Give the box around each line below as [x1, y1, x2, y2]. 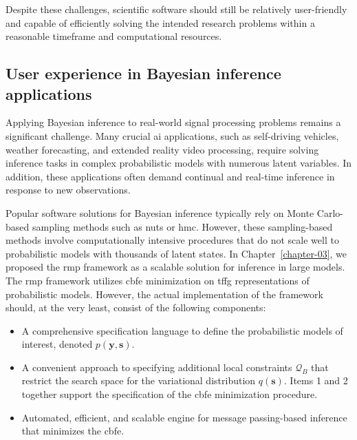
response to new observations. [6, 182, 131, 197]
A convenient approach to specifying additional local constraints [21, 359, 292, 374]
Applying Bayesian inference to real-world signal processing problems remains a [6, 115, 341, 129]
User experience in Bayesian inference [6, 63, 281, 84]
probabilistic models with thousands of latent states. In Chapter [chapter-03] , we [6, 246, 347, 260]
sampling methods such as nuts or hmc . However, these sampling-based [32, 219, 333, 233]
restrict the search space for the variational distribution [21, 373, 256, 388]
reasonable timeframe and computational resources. [6, 29, 222, 43]
